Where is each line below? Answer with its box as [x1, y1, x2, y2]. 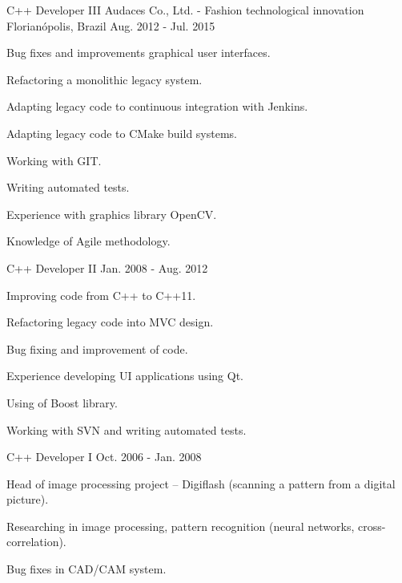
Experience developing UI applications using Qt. [6, 367, 243, 384]
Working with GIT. [6, 152, 102, 168]
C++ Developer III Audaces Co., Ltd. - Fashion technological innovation [6, 2, 364, 18]
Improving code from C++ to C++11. [6, 286, 196, 303]
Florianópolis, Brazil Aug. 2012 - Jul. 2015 [6, 17, 215, 34]
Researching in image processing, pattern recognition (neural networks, [6, 517, 355, 534]
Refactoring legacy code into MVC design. [6, 314, 214, 330]
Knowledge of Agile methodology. [6, 233, 171, 249]
